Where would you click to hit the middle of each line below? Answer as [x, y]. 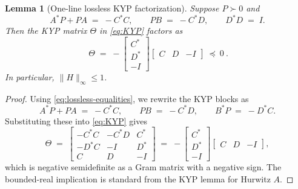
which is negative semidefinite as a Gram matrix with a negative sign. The [143, 167]
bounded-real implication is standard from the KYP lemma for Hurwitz [138, 178]
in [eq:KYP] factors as [141, 30]
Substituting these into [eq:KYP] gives [76, 120]
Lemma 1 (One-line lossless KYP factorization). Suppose [112, 8]
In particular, [30, 76]
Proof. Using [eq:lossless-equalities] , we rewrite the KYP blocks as [127, 98]
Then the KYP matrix [46, 30]
